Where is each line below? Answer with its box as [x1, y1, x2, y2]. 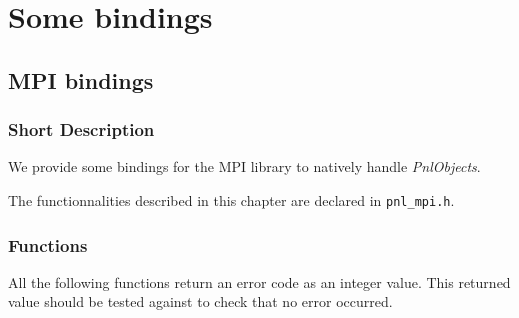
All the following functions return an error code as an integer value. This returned [8, 271, 511, 292]
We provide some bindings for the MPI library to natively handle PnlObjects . [8, 156, 481, 177]
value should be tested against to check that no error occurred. [8, 291, 393, 312]
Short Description [8, 117, 155, 142]
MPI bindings [8, 64, 154, 95]
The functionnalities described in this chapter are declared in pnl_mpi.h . [8, 189, 455, 210]
